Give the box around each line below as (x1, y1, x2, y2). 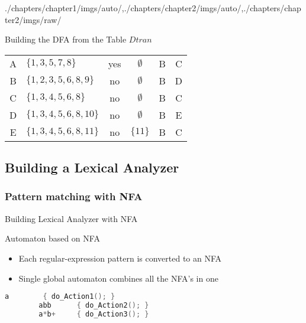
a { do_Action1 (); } (5, 292, 115, 301)
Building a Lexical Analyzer (5, 158, 179, 177)
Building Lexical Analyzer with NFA (5, 212, 138, 224)
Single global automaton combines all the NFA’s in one (18, 272, 218, 284)
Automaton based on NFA (5, 232, 100, 244)
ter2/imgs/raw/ (5, 13, 62, 25)
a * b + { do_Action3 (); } (38, 309, 149, 318)
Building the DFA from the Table (5, 33, 127, 45)
